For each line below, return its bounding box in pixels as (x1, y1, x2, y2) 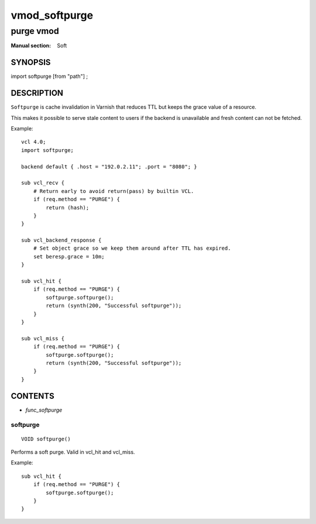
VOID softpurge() (21, 436, 71, 442)
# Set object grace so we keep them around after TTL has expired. (33, 245, 231, 251)
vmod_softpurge (11, 9, 94, 22)
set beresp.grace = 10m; (33, 253, 105, 260)
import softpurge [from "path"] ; (11, 73, 88, 80)
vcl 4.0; (21, 139, 46, 146)
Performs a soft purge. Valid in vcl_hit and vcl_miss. (11, 448, 135, 456)
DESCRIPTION (11, 88, 64, 98)
